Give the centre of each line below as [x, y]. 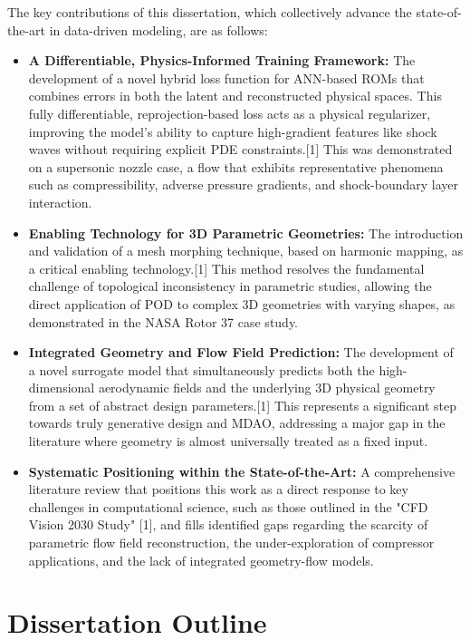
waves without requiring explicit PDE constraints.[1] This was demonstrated [240, 149]
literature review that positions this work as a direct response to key [218, 489]
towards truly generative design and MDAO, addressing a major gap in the [237, 423]
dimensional [62, 388]
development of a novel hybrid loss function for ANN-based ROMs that [226, 78]
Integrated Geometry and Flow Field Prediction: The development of [241, 352]
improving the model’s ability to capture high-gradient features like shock [233, 131]
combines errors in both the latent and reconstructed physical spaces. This [235, 96]
